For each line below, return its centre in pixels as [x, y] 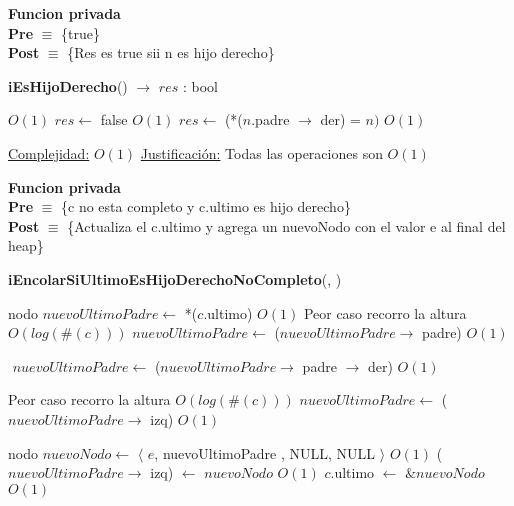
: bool [200, 85]
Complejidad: [49, 152]
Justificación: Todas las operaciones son [261, 152]
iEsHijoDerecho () [68, 85]
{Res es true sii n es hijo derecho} [171, 52]
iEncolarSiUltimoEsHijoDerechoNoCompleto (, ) [175, 278]
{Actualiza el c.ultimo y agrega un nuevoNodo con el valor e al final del [286, 225]
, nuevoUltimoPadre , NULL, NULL [265, 452]
